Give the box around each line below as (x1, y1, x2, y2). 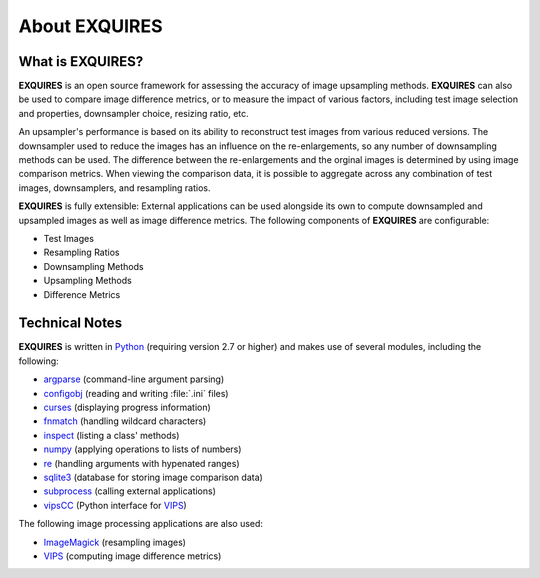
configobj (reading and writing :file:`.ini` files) (43, 387, 229, 399)
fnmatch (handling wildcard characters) (43, 415, 207, 427)
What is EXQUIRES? (18, 53, 144, 70)
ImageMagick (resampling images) (43, 536, 187, 548)
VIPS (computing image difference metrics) (43, 550, 222, 562)
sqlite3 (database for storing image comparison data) (43, 471, 264, 483)
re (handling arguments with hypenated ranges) (43, 457, 240, 469)
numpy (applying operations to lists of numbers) (43, 443, 242, 455)
